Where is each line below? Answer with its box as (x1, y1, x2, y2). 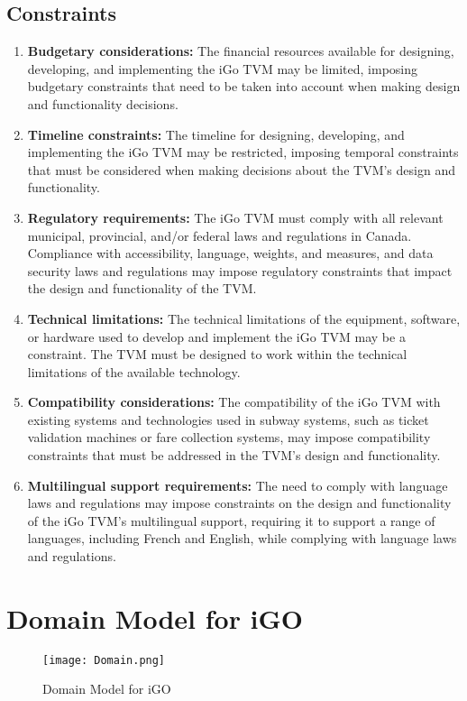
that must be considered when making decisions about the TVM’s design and (27, 160, 455, 179)
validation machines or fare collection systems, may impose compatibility (27, 428, 431, 447)
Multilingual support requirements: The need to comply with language (27, 475, 448, 494)
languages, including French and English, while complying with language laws (27, 529, 457, 548)
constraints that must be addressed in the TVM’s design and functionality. (27, 446, 441, 465)
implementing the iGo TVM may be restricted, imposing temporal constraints (27, 143, 459, 161)
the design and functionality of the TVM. (27, 279, 257, 298)
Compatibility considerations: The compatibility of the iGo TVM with (27, 392, 441, 411)
